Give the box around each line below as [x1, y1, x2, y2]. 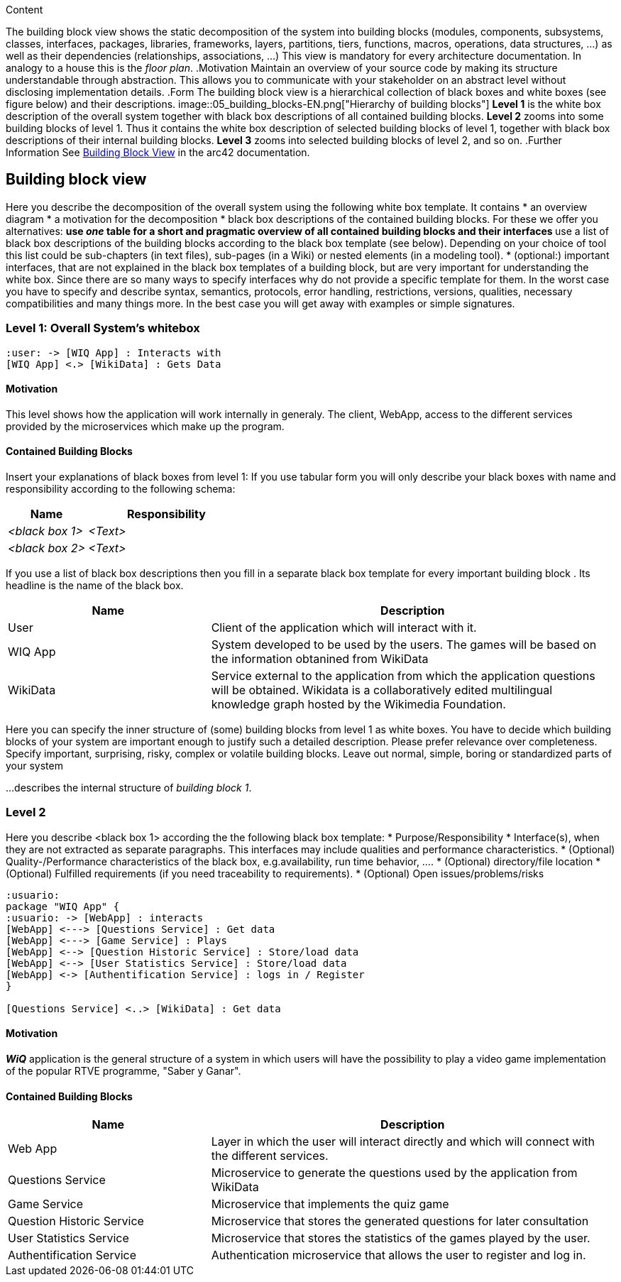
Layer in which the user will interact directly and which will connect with [211, 1134, 595, 1149]
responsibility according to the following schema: [6, 483, 236, 495]
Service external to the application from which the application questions [211, 669, 595, 684]
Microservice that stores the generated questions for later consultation [211, 1214, 589, 1229]
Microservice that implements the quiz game [211, 1197, 449, 1212]
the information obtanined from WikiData [211, 652, 429, 667]
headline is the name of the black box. [6, 579, 184, 592]
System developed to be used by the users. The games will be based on [211, 637, 597, 652]
